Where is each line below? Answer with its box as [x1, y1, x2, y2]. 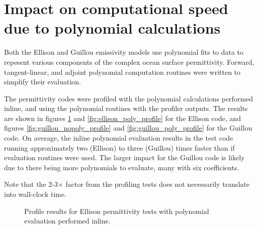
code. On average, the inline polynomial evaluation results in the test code [4, 133, 233, 143]
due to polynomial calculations [4, 18, 221, 38]
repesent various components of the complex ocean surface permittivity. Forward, [4, 56, 254, 67]
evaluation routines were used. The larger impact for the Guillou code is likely [4, 152, 245, 163]
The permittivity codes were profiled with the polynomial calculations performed [4, 93, 253, 103]
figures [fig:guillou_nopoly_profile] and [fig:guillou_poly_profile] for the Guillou [4, 123, 252, 133]
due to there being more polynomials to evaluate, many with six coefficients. [4, 162, 239, 172]
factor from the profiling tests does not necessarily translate [65, 179, 249, 189]
